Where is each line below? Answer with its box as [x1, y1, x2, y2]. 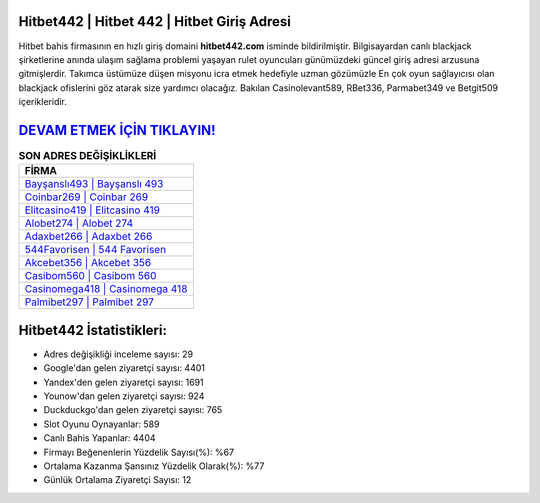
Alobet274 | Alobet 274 [24, 216, 134, 230]
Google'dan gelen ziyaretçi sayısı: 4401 [43, 362, 205, 374]
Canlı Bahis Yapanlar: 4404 [43, 432, 156, 444]
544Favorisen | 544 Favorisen [24, 243, 167, 257]
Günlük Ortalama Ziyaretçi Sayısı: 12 [43, 474, 192, 486]
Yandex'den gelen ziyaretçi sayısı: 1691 [43, 376, 204, 388]
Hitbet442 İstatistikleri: [18, 321, 167, 339]
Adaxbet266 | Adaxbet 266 [24, 230, 153, 244]
